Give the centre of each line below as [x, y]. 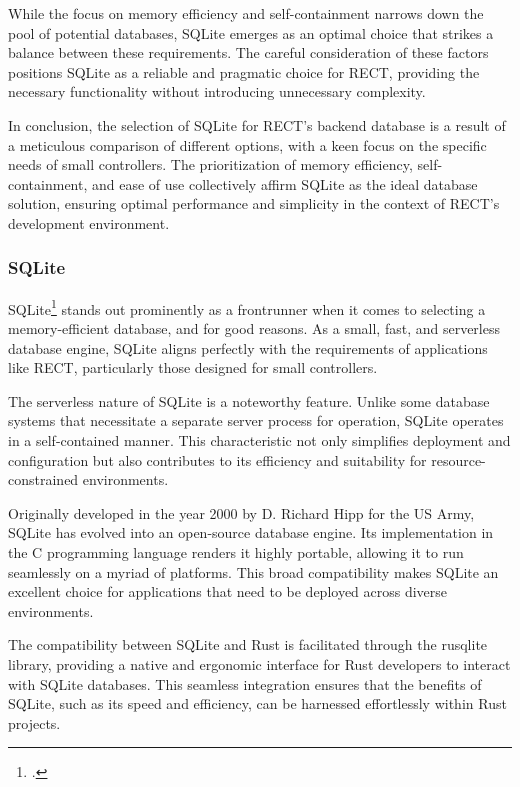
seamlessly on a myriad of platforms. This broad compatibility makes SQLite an [253, 571]
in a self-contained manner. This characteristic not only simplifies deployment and [259, 439]
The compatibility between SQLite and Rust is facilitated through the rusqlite [248, 644]
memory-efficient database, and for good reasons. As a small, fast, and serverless [254, 328]
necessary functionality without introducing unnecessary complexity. [217, 91]
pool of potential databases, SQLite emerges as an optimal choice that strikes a [251, 32]
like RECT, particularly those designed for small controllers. [193, 367]
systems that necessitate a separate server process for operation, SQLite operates [256, 420]
